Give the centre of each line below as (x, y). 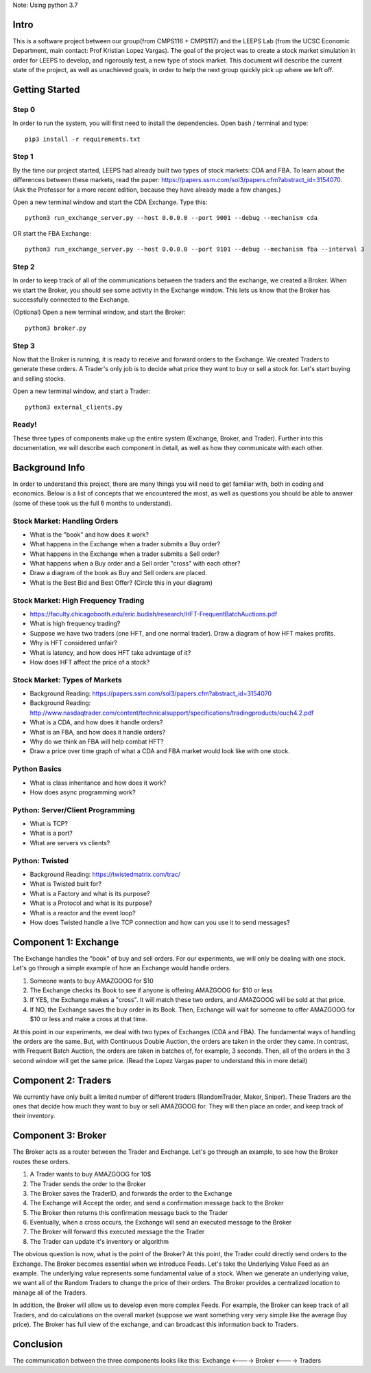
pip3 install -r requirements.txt (83, 139)
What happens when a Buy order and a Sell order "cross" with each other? (135, 563)
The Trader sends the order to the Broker (88, 1184)
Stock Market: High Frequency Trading (79, 600)
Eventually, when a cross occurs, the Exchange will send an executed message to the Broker (160, 1223)
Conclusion (38, 1344)
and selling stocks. (39, 379)
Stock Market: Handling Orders (65, 521)
